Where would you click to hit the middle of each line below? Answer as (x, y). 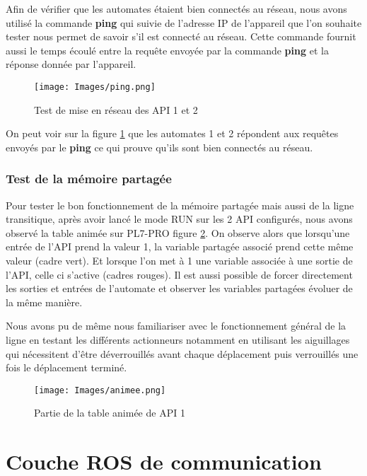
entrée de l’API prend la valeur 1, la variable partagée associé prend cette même (180, 246)
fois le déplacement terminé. (66, 367)
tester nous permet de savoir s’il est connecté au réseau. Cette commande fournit (181, 36)
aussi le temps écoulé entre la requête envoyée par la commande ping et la (167, 50)
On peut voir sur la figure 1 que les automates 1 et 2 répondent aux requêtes (172, 133)
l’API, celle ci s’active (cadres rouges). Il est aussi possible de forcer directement (179, 274)
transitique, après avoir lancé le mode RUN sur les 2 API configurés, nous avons (179, 219)
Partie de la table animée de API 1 (110, 413)
